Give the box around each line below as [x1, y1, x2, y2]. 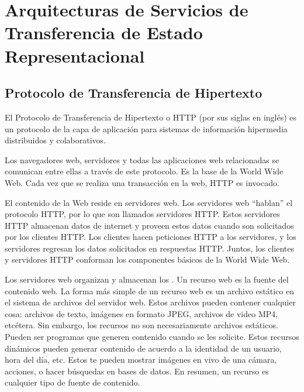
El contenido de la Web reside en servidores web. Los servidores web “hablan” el [5, 196, 293, 208]
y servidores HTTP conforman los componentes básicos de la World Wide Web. [5, 253, 290, 266]
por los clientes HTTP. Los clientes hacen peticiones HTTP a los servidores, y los [5, 231, 296, 243]
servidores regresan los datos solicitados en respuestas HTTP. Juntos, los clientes [5, 242, 295, 254]
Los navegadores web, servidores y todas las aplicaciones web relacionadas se [5, 153, 279, 166]
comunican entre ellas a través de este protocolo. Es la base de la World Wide [5, 165, 284, 177]
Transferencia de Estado [5, 20, 203, 44]
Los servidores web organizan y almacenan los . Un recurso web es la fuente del [5, 273, 289, 286]
